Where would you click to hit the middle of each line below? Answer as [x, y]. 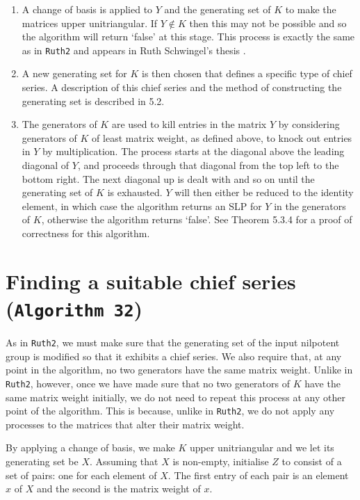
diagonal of [46, 165]
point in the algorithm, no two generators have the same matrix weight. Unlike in [179, 370]
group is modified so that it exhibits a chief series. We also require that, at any [174, 356]
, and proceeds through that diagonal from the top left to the [208, 165]
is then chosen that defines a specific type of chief [247, 73]
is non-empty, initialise [221, 461]
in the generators [310, 205]
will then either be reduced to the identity [264, 192]
